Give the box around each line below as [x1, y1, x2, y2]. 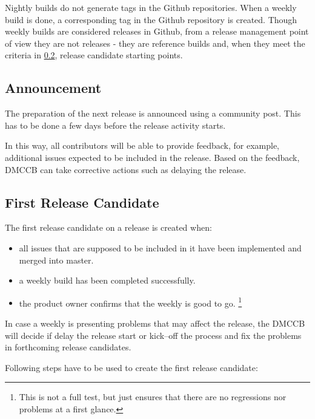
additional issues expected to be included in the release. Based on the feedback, [5, 151, 300, 163]
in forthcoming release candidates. [5, 341, 131, 353]
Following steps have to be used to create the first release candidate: [5, 361, 258, 373]
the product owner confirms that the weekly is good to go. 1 [19, 295, 242, 309]
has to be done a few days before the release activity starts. [5, 118, 226, 131]
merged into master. [19, 253, 94, 266]
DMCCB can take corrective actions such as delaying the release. [5, 163, 247, 175]
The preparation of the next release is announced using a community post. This [5, 107, 301, 120]
